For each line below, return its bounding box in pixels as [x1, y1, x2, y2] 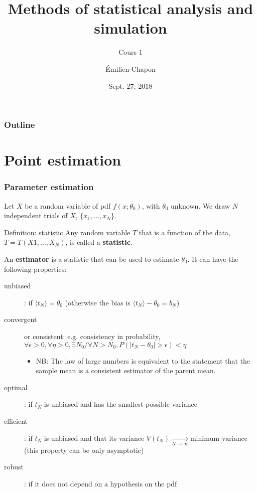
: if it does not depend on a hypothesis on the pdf [24, 478, 177, 489]
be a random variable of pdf [25, 200, 111, 211]
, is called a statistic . [65, 237, 133, 247]
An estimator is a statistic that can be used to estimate [4, 253, 179, 264]
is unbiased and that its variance [44, 432, 145, 443]
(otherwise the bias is [65, 297, 131, 307]
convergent [4, 314, 37, 324]
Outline [4, 118, 35, 131]
